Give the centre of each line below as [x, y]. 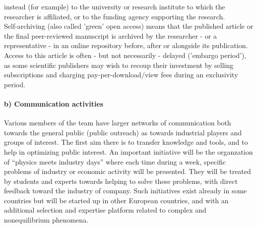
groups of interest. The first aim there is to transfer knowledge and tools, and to [126, 142]
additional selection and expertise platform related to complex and [105, 210]
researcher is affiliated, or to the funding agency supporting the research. [115, 16]
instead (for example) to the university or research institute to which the [115, 6]
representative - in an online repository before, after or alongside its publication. [126, 45]
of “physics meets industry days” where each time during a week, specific [115, 161]
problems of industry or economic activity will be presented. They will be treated [128, 171]
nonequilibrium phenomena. [46, 220]
